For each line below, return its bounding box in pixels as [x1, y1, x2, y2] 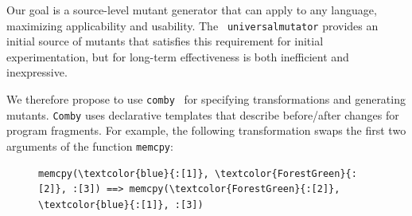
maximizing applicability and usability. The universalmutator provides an [6, 17, 379, 33]
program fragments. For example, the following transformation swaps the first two [6, 122, 406, 139]
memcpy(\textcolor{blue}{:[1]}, [38, 167, 209, 179]
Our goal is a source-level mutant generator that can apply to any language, [6, 2, 377, 18]
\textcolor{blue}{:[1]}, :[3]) [38, 198, 204, 210]
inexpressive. [6, 64, 68, 81]
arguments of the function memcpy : [6, 137, 173, 154]
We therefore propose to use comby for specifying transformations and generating [6, 91, 406, 108]
